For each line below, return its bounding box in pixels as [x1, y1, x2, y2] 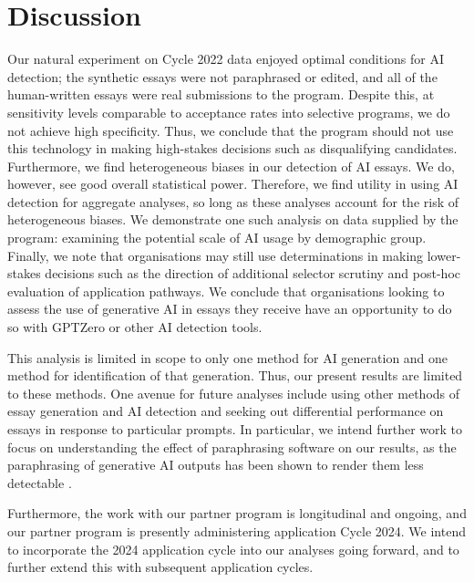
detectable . [7, 473, 72, 492]
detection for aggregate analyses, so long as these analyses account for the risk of [7, 192, 459, 211]
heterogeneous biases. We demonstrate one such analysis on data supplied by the [7, 210, 459, 229]
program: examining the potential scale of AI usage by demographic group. [7, 228, 427, 247]
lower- [427, 245, 461, 265]
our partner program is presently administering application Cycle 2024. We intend [7, 521, 466, 540]
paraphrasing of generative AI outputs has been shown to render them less [7, 455, 424, 474]
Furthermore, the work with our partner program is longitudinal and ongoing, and [7, 504, 467, 523]
